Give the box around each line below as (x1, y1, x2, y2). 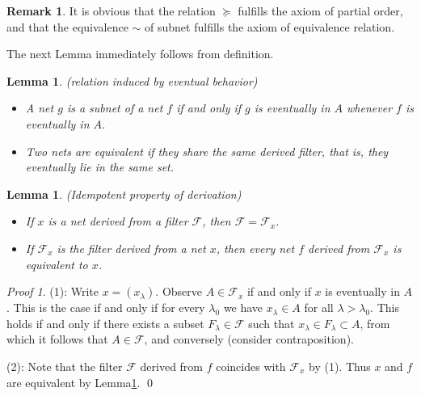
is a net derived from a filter (48, 213, 188, 230)
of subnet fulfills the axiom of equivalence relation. (145, 18, 395, 35)
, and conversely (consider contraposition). (144, 331, 354, 348)
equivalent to (25, 255, 88, 272)
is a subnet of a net (66, 99, 163, 116)
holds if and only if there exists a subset (6, 314, 204, 331)
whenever (347, 99, 393, 116)
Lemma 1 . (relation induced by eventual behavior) (6, 72, 258, 89)
